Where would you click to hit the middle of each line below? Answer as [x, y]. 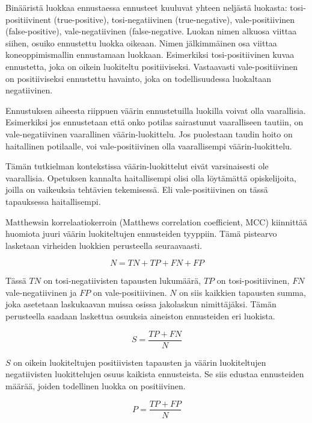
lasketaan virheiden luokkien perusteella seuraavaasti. [104, 245]
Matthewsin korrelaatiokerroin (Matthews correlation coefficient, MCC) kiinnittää [157, 221]
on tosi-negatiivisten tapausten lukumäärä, [122, 280]
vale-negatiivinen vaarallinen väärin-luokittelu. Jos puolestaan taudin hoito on [149, 133]
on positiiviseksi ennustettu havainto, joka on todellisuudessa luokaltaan [138, 78]
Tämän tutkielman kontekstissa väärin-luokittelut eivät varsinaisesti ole [137, 166]
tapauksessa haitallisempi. [53, 201]
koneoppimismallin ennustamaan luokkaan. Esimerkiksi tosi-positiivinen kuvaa [150, 55]
